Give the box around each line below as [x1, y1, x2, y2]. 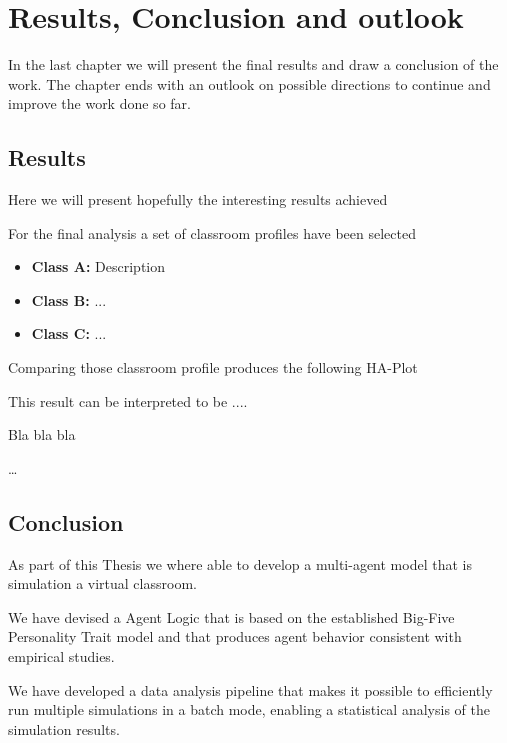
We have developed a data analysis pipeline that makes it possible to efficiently [8, 679, 493, 700]
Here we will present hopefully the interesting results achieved [8, 189, 388, 210]
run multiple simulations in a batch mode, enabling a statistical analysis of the [8, 699, 490, 720]
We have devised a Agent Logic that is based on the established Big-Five [8, 606, 455, 627]
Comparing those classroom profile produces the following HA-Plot [8, 357, 418, 378]
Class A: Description [31, 256, 166, 277]
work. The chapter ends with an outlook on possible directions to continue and [8, 73, 491, 94]
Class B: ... [31, 289, 107, 310]
